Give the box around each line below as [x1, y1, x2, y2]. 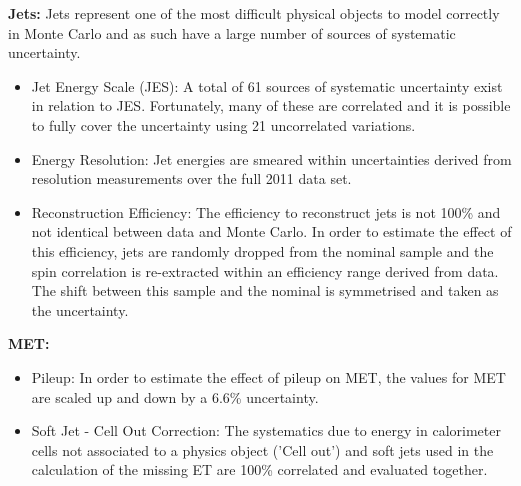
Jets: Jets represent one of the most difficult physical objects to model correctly [8, 3, 500, 23]
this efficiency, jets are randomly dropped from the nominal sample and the [31, 240, 494, 261]
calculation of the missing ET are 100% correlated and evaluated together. [31, 459, 488, 480]
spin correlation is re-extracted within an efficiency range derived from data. [31, 260, 499, 281]
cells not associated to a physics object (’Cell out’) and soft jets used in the [31, 439, 494, 460]
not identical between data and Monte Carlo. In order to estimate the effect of [31, 221, 512, 242]
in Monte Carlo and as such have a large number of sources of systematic [8, 22, 456, 43]
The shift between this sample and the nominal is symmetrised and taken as [31, 280, 499, 301]
